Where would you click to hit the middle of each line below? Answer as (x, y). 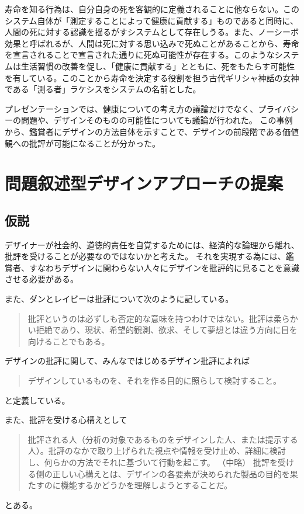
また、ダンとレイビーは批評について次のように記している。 (119, 299)
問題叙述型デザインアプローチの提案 (144, 183)
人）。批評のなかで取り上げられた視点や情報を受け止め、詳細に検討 (157, 451)
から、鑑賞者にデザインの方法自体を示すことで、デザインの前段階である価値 (152, 131)
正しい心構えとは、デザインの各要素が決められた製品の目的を (171, 473)
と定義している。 (37, 400)
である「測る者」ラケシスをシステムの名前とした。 (103, 89)
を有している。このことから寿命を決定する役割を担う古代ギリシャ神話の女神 (152, 77)
